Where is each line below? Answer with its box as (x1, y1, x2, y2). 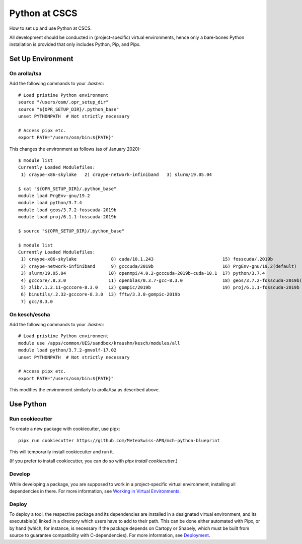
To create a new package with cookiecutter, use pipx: (9, 426, 120, 432)
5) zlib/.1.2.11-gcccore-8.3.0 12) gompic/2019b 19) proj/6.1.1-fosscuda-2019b (21, 285, 299, 290)
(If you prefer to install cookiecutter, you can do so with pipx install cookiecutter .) (9, 458, 178, 464)
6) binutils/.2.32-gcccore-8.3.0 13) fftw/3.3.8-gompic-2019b (21, 291, 181, 297)
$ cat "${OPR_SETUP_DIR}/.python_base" (18, 186, 117, 192)
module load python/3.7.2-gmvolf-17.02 (18, 347, 117, 353)
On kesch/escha (9, 311, 50, 318)
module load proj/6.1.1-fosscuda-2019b (18, 214, 117, 220)
